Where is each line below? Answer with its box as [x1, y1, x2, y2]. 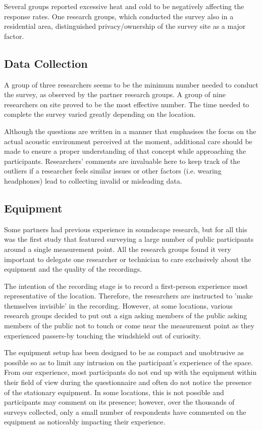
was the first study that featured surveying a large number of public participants [4, 234, 254, 244]
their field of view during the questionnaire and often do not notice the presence [4, 377, 252, 388]
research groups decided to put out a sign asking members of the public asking [4, 310, 247, 321]
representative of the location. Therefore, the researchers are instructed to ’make [4, 290, 253, 301]
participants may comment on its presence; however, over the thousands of [4, 397, 235, 407]
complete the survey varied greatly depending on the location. [4, 109, 196, 119]
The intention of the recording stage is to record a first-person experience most [4, 280, 248, 291]
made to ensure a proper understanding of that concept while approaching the [4, 146, 246, 156]
